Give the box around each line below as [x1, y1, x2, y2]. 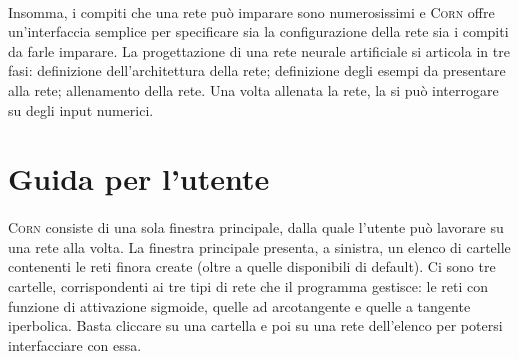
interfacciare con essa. [8, 334, 142, 355]
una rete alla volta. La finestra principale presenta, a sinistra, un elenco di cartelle [8, 236, 511, 257]
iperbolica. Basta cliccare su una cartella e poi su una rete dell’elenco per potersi [8, 315, 503, 336]
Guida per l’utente [8, 158, 270, 199]
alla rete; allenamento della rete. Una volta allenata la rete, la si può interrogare [8, 79, 499, 100]
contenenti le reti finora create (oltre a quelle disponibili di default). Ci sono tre [8, 256, 496, 277]
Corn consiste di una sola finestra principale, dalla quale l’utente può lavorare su [8, 217, 504, 238]
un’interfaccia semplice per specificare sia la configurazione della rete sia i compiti [8, 21, 509, 42]
